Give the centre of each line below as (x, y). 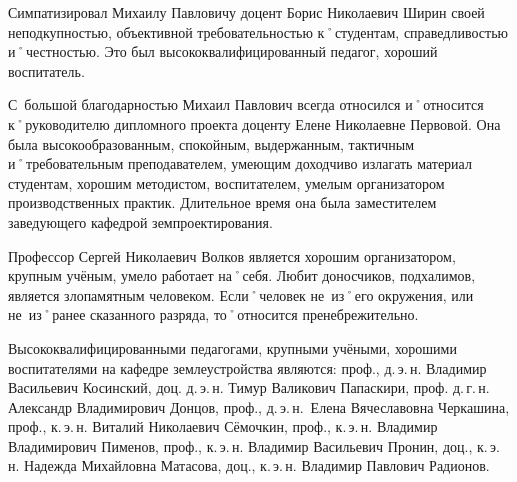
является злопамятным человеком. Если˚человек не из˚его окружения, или (241, 294)
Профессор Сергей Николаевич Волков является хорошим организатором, (232, 255)
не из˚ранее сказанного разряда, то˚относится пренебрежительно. (213, 314)
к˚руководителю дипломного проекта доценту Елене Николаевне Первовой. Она (254, 123)
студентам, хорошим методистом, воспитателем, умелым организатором (226, 182)
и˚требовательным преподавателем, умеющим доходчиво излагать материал (240, 163)
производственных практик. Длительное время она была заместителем (222, 202)
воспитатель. (46, 70)
